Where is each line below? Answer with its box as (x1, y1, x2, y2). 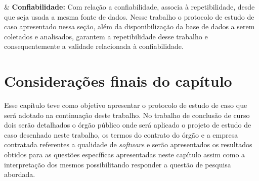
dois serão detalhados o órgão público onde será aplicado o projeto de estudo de (4, 119, 251, 130)
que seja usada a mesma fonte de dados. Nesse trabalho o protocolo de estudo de (4, 11, 254, 22)
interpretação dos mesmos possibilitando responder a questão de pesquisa (4, 159, 231, 169)
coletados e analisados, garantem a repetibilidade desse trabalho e (4, 31, 208, 41)
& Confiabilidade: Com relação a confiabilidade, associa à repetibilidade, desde (4, 2, 255, 12)
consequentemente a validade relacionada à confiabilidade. (4, 41, 184, 51)
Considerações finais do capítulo (4, 71, 232, 91)
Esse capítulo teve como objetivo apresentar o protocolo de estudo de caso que (4, 100, 247, 110)
